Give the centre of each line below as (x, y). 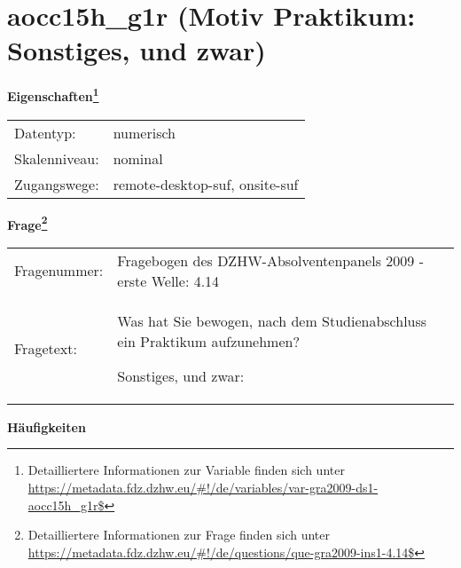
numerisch (144, 132)
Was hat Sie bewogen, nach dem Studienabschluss (272, 320)
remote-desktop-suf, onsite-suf (206, 184)
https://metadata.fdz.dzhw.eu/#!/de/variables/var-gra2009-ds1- (203, 487)
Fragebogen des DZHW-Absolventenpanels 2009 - (270, 260)
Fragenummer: (59, 271)
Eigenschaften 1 (53, 95)
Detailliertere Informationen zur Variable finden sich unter (186, 470)
